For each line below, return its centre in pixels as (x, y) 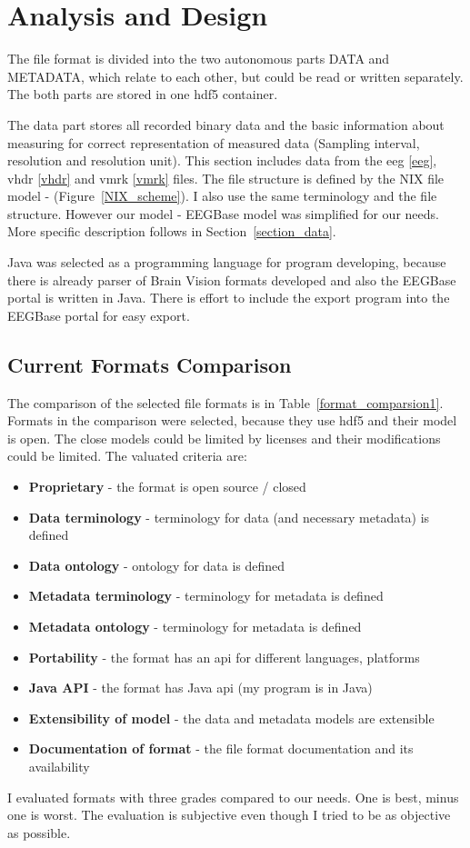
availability (59, 766)
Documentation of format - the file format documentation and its (221, 748)
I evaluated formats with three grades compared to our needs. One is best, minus (233, 797)
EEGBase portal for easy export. (99, 315)
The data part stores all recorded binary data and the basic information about (226, 124)
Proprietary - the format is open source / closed (167, 487)
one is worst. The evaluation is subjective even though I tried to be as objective (229, 815)
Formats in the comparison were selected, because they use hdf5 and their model (232, 420)
